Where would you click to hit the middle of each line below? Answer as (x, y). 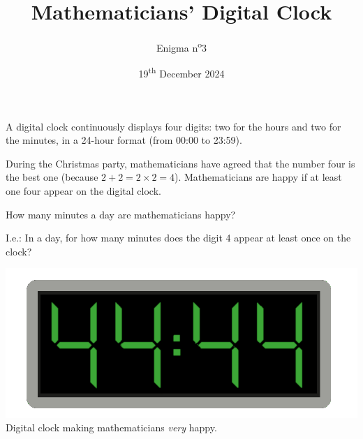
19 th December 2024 (181, 73)
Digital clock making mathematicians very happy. (111, 427)
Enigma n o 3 (181, 46)
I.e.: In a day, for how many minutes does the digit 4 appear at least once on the (178, 238)
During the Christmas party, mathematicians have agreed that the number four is (180, 163)
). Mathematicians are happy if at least (258, 177)
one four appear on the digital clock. (83, 191)
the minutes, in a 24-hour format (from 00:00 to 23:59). (124, 140)
